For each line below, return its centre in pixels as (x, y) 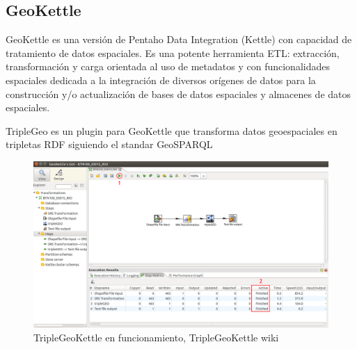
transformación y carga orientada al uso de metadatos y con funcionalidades (168, 66)
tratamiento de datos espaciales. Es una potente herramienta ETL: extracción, (173, 52)
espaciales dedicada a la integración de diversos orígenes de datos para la (161, 80)
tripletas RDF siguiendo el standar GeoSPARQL (109, 144)
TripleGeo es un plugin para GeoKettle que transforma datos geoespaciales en (172, 130)
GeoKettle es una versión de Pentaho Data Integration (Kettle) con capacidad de (179, 39)
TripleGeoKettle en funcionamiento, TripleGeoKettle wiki (156, 337)
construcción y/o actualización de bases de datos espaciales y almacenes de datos (178, 94)
